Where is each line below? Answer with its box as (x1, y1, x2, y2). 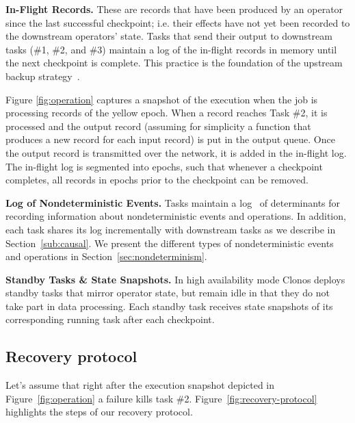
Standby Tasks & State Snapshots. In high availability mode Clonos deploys (5, 272, 345, 286)
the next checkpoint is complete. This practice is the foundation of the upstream (5, 55, 343, 70)
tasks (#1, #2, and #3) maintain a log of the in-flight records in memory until (5, 42, 337, 56)
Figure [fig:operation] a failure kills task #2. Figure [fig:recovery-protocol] (5, 391, 317, 405)
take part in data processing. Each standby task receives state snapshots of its (5, 298, 333, 313)
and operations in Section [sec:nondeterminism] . (5, 249, 207, 264)
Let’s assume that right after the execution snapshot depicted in (5, 378, 275, 392)
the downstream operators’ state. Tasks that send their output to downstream (5, 29, 332, 43)
